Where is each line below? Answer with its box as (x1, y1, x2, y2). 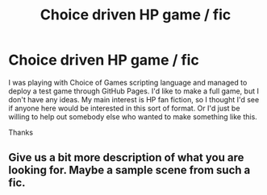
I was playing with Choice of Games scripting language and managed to (8, 77, 248, 87)
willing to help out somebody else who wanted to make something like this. (8, 111, 258, 122)
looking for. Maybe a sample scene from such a (8, 164, 251, 177)
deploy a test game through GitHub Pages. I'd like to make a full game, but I (8, 86, 260, 96)
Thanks (8, 127, 34, 137)
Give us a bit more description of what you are (8, 151, 244, 164)
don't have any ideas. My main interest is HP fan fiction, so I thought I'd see (8, 94, 260, 104)
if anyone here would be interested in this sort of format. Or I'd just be (8, 103, 240, 113)
